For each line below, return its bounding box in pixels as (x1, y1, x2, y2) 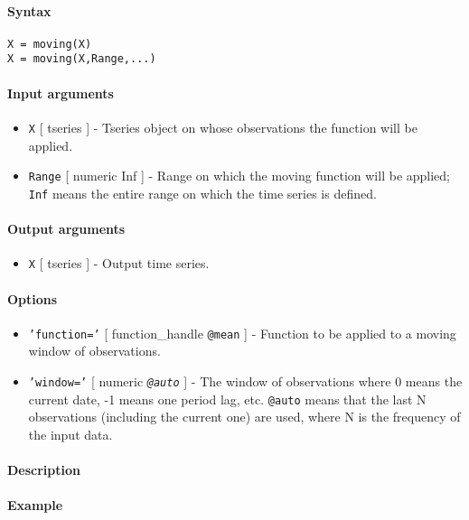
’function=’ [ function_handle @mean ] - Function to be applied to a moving (28, 323, 456, 342)
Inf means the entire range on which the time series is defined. (28, 183, 377, 202)
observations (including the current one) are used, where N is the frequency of (28, 407, 461, 426)
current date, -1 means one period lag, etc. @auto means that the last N (28, 389, 427, 408)
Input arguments (7, 83, 114, 102)
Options (7, 289, 58, 308)
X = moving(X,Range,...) (7, 52, 156, 66)
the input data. (28, 424, 113, 443)
